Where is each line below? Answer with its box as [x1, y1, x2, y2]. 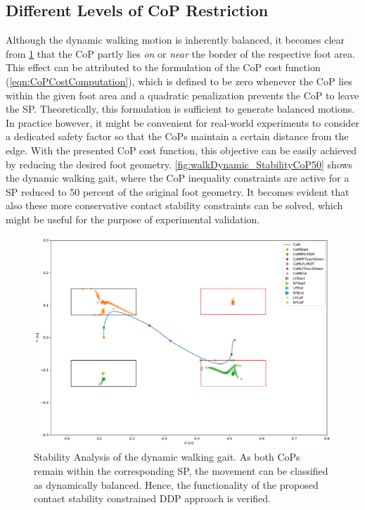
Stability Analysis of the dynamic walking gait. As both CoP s [34, 449, 300, 464]
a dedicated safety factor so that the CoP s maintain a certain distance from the [6, 129, 349, 144]
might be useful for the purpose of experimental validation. [6, 211, 260, 226]
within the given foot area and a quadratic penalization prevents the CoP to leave [6, 87, 359, 102]
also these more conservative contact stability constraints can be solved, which [6, 198, 343, 213]
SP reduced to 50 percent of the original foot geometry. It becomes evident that [6, 184, 350, 199]
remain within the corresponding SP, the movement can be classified [34, 464, 328, 478]
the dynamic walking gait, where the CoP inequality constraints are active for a [6, 170, 350, 185]
